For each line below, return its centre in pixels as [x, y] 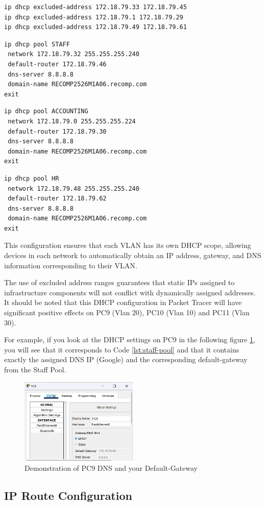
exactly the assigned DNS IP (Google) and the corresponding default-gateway [126, 359]
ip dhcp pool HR [32, 178]
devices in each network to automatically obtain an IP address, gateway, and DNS [133, 255]
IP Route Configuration [68, 495]
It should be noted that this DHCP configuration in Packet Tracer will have [123, 302]
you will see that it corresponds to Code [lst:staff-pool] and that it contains [122, 349]
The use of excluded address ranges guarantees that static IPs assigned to [119, 282]
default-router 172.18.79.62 [57, 199]
